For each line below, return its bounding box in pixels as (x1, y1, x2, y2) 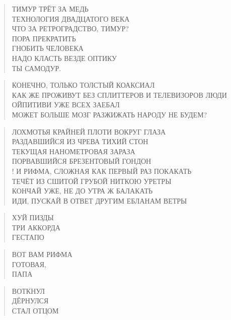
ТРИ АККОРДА (12, 222, 60, 232)
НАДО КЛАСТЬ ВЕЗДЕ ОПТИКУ (12, 52, 117, 63)
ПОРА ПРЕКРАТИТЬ (12, 33, 76, 43)
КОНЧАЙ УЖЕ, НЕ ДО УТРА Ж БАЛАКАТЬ (12, 185, 153, 196)
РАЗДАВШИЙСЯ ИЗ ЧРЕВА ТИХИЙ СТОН (12, 136, 148, 147)
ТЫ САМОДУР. (12, 62, 61, 73)
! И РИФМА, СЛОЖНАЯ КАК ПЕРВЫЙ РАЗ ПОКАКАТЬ (12, 165, 192, 176)
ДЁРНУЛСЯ (12, 295, 49, 306)
